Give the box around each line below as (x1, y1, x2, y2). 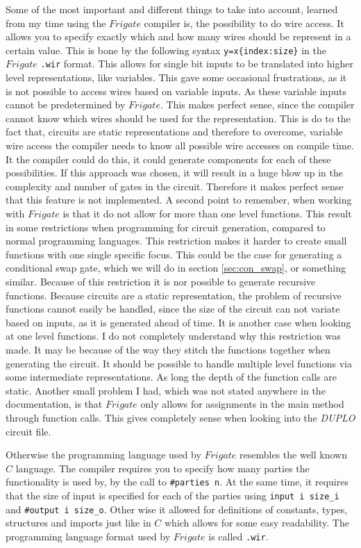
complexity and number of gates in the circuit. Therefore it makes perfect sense (6, 178, 344, 193)
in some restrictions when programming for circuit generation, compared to (6, 219, 326, 234)
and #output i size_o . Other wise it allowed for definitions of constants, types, (6, 501, 348, 516)
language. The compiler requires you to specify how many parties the (15, 460, 310, 475)
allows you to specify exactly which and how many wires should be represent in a (6, 29, 351, 44)
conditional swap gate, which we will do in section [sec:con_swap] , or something (6, 260, 346, 275)
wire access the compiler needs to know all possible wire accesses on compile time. (6, 138, 354, 153)
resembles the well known (240, 447, 347, 462)
